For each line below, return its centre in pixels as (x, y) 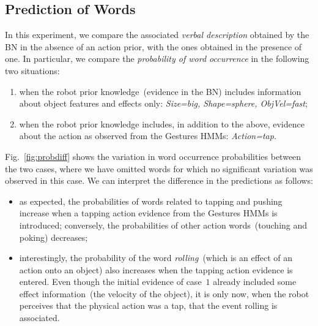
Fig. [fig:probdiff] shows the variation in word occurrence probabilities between (153, 156)
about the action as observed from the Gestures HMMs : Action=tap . (148, 136)
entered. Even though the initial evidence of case (110, 282)
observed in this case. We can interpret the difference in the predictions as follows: (159, 180)
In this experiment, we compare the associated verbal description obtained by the (157, 35)
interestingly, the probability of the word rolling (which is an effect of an (156, 258)
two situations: (32, 70)
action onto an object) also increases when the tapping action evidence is (156, 269)
